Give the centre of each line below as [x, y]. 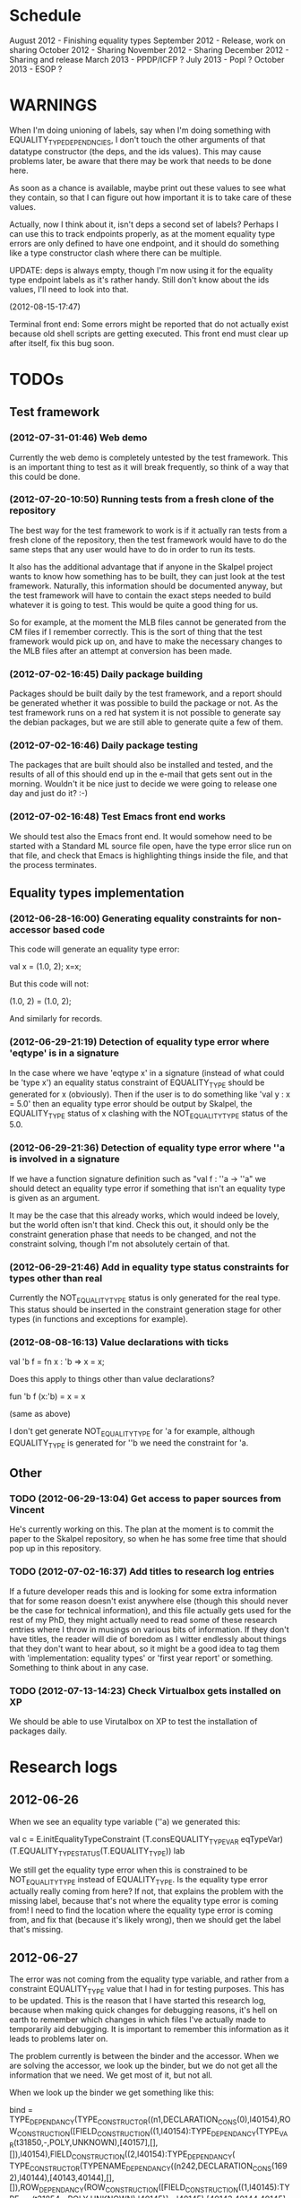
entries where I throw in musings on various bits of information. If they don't [149, 1629]
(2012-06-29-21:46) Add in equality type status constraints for [149, 1267]
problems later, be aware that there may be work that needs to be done [141, 161]
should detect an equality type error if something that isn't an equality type [147, 1188]
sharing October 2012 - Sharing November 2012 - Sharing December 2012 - [149, 49]
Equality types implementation [97, 893]
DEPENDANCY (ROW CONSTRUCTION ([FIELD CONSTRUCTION [139, 2188]
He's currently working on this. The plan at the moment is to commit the [142, 1529]
